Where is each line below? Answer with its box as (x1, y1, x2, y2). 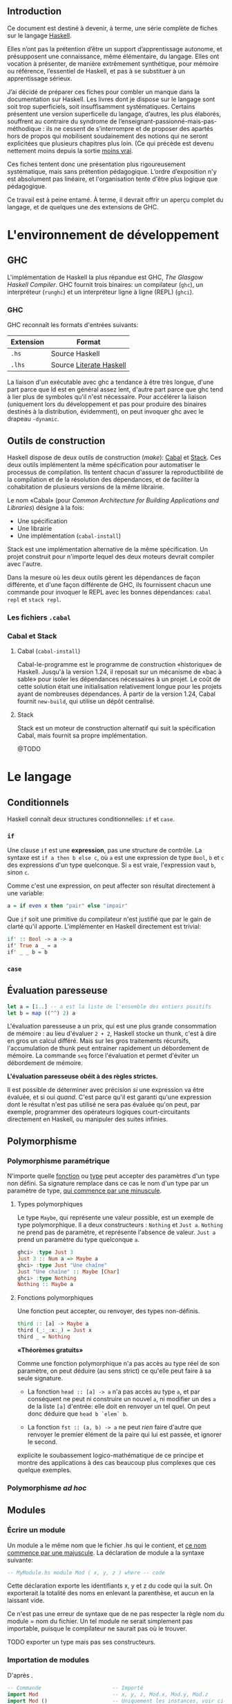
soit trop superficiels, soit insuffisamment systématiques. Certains (7, 102, 195, 110)
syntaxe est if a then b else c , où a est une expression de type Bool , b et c (7, 854, 224, 862)
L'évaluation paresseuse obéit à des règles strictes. (7, 1072, 158, 1080)
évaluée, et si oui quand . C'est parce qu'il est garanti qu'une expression (7, 1093, 212, 1101)
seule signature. (17, 1373, 64, 1382)
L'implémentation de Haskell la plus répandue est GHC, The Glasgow (7, 273, 204, 281)
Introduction (7, 6, 62, 17)
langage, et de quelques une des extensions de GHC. (7, 202, 159, 211)
